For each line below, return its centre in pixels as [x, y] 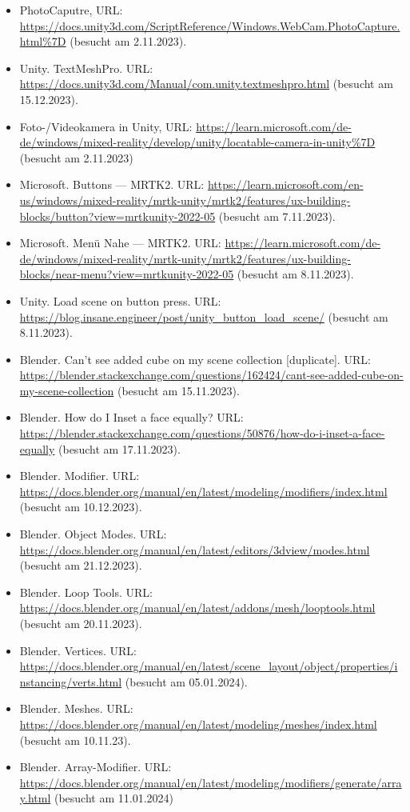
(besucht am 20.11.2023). [81, 623]
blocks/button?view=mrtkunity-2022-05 [117, 216]
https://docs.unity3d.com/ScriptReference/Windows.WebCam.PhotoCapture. [210, 25]
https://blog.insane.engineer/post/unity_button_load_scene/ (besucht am [204, 316]
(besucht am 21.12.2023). [81, 565]
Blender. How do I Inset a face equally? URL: [131, 417]
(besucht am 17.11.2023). [119, 448]
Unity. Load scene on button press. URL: [120, 300]
